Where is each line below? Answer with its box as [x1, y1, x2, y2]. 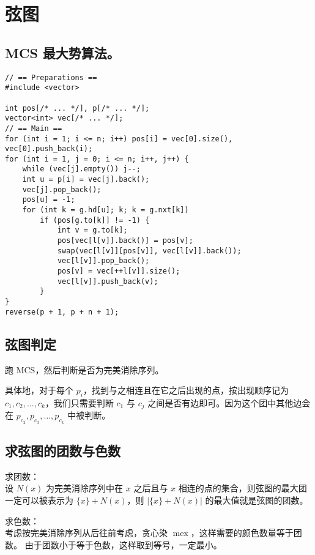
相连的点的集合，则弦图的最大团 [178, 482, 307, 494]
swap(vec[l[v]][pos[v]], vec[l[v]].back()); [57, 246, 242, 255]
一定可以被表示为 [5, 493, 73, 506]
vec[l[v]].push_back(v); [57, 277, 158, 286]
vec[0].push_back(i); [5, 144, 93, 154]
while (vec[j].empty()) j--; [22, 165, 141, 174]
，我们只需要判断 [45, 396, 114, 409]
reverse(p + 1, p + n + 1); [5, 307, 119, 316]
